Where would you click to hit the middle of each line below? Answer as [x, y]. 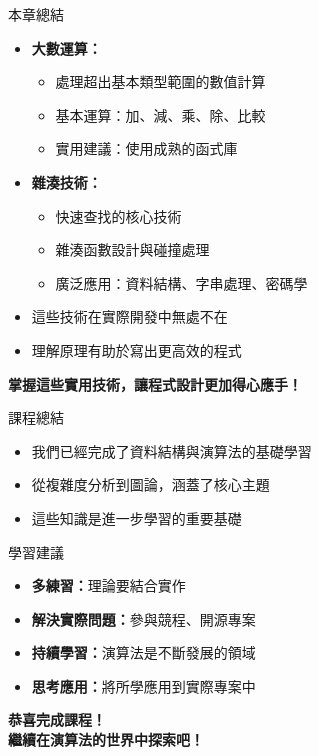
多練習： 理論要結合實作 [108, 585]
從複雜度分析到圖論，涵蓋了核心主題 [150, 484]
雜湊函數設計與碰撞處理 [132, 249]
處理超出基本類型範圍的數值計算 [160, 81]
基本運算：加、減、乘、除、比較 [160, 114]
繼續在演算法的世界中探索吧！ [106, 739]
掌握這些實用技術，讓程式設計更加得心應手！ [155, 383]
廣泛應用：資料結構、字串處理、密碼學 [181, 282]
